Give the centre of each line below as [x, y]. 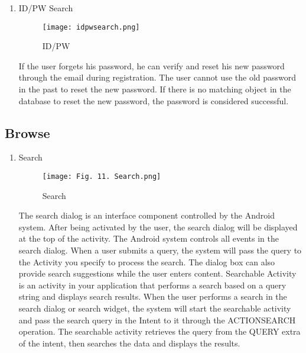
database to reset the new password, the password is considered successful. [154, 100]
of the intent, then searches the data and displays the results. [129, 343]
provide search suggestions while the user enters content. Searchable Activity [157, 273]
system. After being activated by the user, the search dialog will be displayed [158, 227]
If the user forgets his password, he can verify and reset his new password [152, 65]
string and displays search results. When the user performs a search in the [153, 296]
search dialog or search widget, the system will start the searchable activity [155, 308]
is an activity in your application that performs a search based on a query [152, 285]
